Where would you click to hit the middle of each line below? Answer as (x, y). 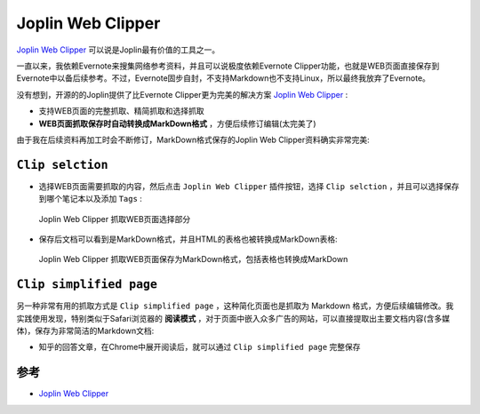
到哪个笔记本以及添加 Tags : (90, 199)
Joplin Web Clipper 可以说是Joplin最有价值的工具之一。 (118, 50)
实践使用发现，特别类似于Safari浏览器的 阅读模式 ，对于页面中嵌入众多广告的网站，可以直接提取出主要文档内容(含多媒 (233, 318)
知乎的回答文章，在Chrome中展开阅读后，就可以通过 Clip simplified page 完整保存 (200, 347)
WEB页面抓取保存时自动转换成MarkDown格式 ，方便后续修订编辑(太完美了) (177, 123)
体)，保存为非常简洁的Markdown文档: (85, 331)
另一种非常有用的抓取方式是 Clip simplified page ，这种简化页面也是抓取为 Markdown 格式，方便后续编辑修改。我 (235, 306)
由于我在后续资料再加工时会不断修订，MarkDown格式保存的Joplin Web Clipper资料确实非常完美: (193, 139)
